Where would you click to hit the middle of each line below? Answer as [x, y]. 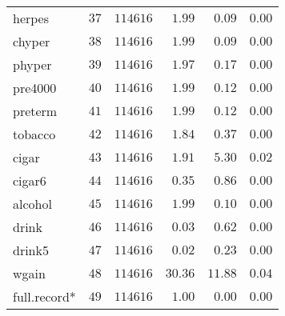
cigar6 [30, 180]
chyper [32, 41]
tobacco [34, 134]
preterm [35, 111]
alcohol [32, 204]
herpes [31, 18]
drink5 [31, 250]
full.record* [44, 296]
